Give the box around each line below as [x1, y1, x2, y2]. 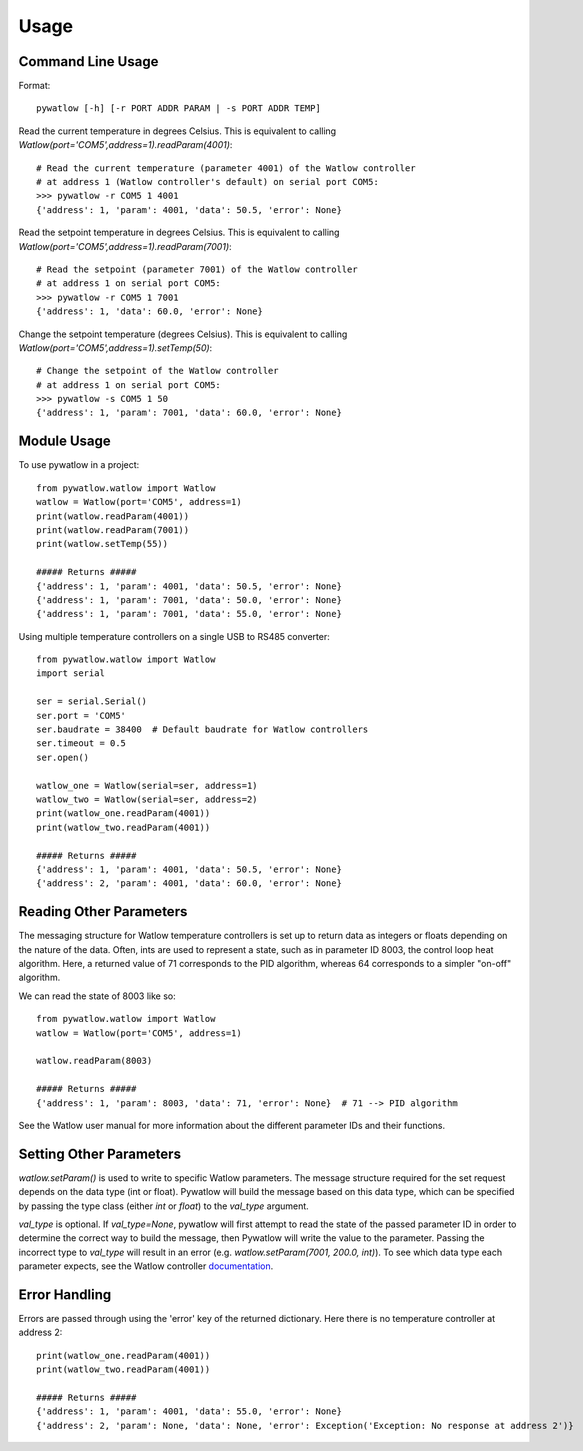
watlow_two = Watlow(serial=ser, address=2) [36, 793, 259, 805]
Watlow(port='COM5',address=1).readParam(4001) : [18, 139, 233, 151]
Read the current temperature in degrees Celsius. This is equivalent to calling [18, 125, 337, 137]
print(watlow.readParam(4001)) [36, 510, 190, 522]
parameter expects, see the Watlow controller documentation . [18, 1260, 274, 1272]
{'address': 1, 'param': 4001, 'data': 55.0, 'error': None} [36, 1406, 342, 1417]
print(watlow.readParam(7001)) [36, 524, 190, 535]
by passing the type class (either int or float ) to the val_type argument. [18, 1200, 309, 1212]
